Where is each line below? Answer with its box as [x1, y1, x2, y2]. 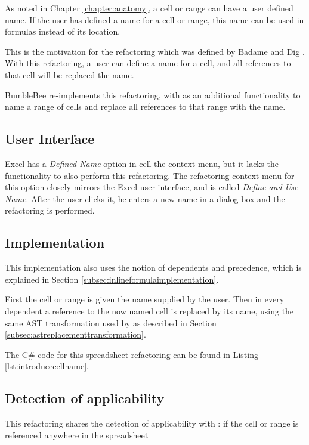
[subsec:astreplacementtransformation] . [5, 328, 146, 341]
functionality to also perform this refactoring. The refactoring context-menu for [5, 169, 295, 181]
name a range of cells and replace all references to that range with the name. [5, 100, 286, 113]
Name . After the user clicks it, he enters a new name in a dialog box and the [5, 192, 285, 205]
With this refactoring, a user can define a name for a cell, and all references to [5, 57, 291, 69]
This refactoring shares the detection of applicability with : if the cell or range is [5, 417, 299, 429]
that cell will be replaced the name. [5, 68, 134, 81]
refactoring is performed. [5, 204, 95, 217]
